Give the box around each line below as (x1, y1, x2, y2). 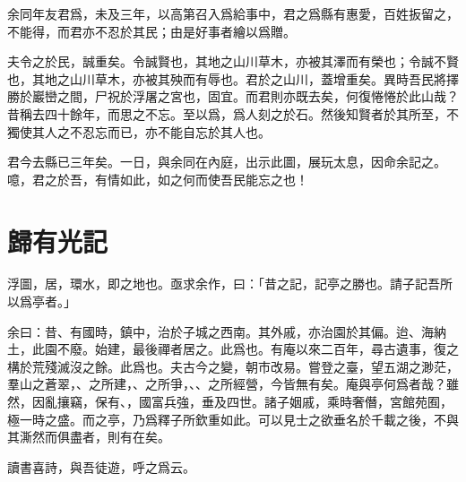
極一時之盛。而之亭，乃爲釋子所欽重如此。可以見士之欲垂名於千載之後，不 (7, 409, 446, 428)
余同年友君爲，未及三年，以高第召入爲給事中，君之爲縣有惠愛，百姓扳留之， (7, 4, 459, 22)
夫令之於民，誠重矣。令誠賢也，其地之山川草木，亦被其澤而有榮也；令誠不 (7, 52, 446, 71)
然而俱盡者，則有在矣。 (31, 427, 170, 446)
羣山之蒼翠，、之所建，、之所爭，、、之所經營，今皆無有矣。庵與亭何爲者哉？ (7, 374, 446, 393)
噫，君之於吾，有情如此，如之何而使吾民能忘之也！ (7, 169, 308, 188)
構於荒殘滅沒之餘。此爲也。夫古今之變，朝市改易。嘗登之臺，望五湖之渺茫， (7, 357, 459, 375)
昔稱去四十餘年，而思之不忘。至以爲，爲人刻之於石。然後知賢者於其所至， (7, 104, 446, 123)
